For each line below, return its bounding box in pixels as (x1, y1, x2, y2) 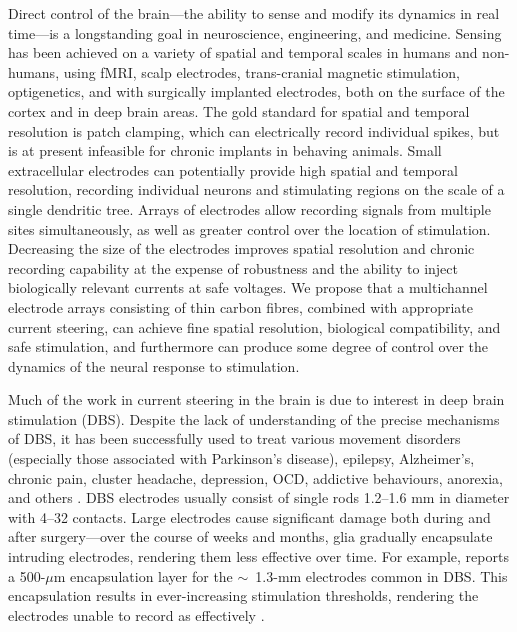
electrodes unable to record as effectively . (8, 604, 265, 625)
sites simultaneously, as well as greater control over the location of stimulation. (8, 218, 491, 239)
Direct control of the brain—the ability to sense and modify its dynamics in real (8, 3, 500, 23)
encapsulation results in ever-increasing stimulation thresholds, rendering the (8, 585, 479, 606)
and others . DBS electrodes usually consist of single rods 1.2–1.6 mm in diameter (8, 487, 510, 508)
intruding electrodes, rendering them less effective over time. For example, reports (8, 546, 509, 567)
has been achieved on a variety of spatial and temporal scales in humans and (8, 42, 478, 63)
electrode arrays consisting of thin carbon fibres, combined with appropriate (8, 296, 473, 317)
